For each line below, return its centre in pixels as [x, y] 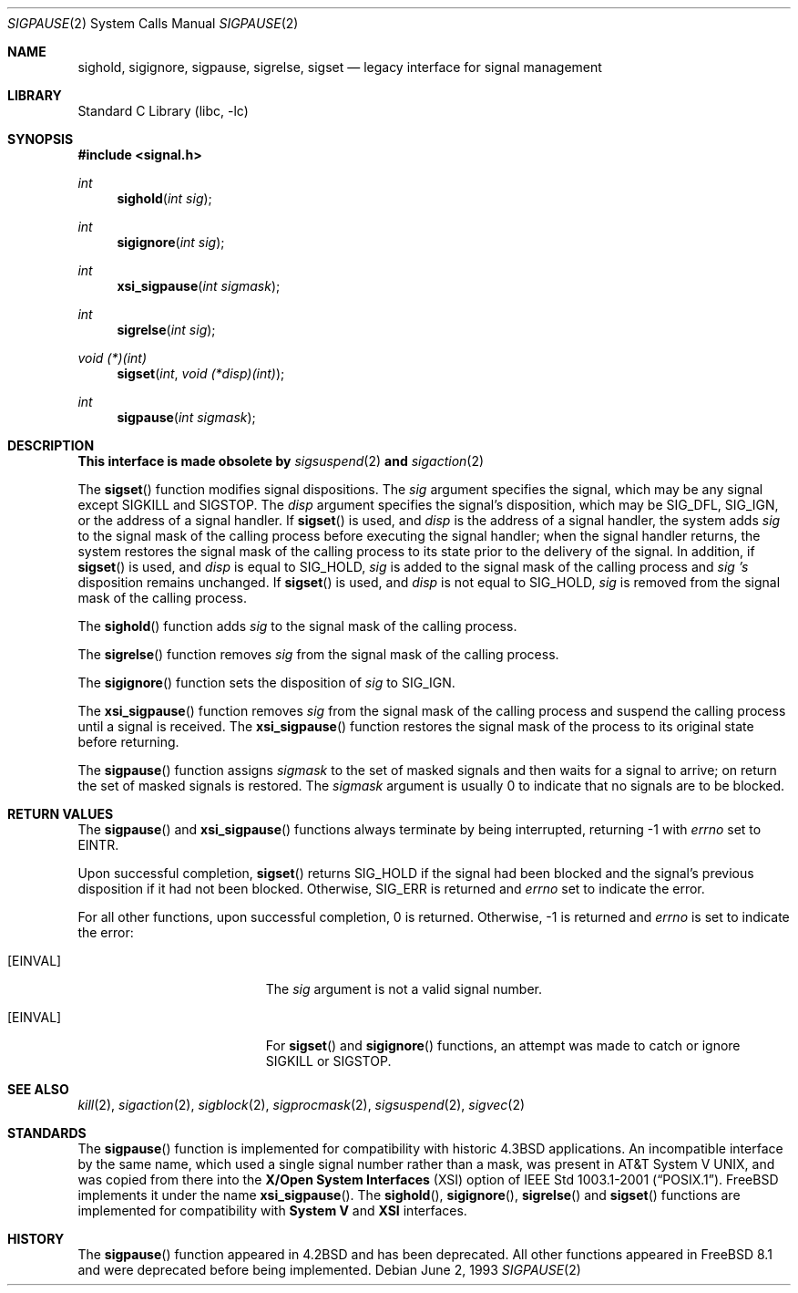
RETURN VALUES [61, 814]
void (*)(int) [112, 358]
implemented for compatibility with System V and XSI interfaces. [272, 1210]
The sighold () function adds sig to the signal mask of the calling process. [297, 626]
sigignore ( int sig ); [171, 242]
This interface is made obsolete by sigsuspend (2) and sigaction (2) [281, 461]
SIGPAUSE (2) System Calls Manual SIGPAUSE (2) [153, 23]
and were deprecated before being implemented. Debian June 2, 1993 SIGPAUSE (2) [329, 1270]
